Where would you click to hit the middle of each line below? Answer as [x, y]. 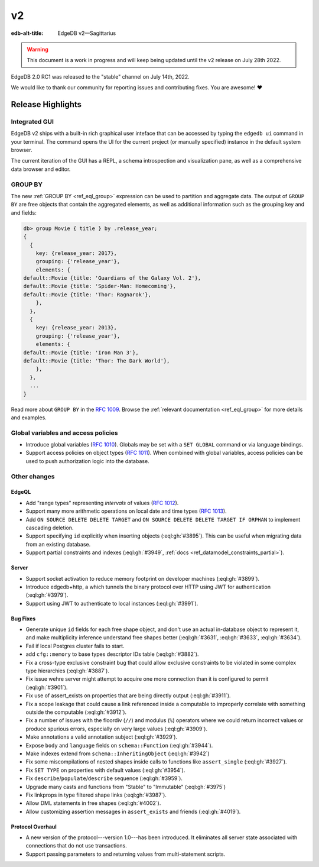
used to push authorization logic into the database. [88, 461]
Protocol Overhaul [34, 826]
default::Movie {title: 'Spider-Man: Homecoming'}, [100, 286]
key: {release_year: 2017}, [77, 253]
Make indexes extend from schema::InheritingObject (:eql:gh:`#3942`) [118, 753]
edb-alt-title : [27, 33]
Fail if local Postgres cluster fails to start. [75, 646]
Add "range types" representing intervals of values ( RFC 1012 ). [102, 503]
